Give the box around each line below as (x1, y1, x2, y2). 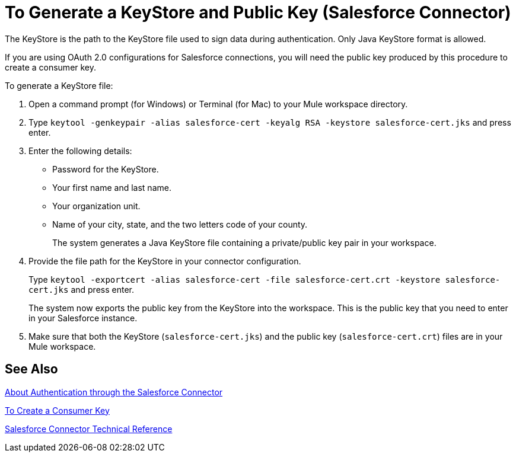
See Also (5, 362, 58, 377)
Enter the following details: (28, 145, 132, 156)
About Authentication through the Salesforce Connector (5, 386, 223, 397)
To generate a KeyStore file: (5, 80, 113, 91)
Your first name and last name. (52, 182, 171, 193)
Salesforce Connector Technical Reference (5, 423, 173, 434)
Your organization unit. (52, 200, 141, 211)
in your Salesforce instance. (28, 312, 138, 323)
